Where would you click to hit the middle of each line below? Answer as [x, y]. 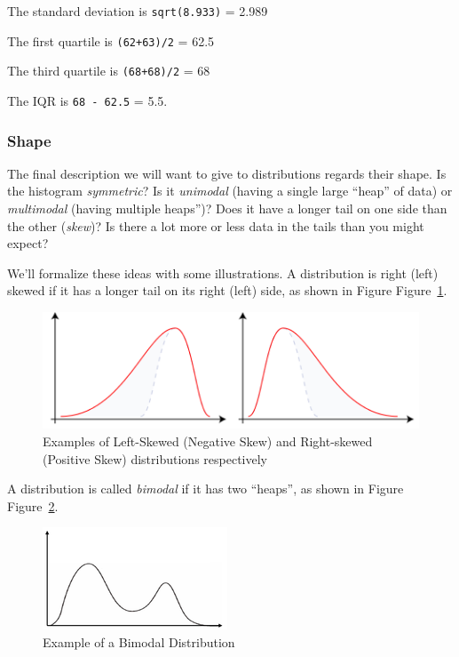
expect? [28, 243]
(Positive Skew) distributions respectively [155, 458]
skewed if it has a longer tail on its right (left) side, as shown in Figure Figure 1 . [227, 290]
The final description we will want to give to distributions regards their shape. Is [227, 173]
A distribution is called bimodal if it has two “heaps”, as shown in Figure [206, 489]
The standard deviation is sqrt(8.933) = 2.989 [138, 11]
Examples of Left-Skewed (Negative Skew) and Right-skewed [208, 441]
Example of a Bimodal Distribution [139, 641]
